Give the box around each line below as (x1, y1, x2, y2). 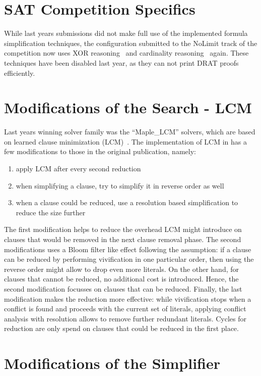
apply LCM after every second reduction (16, 163, 141, 173)
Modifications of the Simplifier (4, 353, 220, 373)
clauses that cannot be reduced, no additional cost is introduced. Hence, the (4, 273, 239, 284)
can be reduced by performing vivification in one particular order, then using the (4, 254, 254, 264)
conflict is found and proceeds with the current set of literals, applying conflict (4, 303, 246, 314)
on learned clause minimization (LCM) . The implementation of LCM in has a (4, 136, 247, 147)
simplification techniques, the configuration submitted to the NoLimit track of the (4, 37, 257, 48)
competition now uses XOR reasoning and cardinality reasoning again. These (4, 48, 249, 58)
